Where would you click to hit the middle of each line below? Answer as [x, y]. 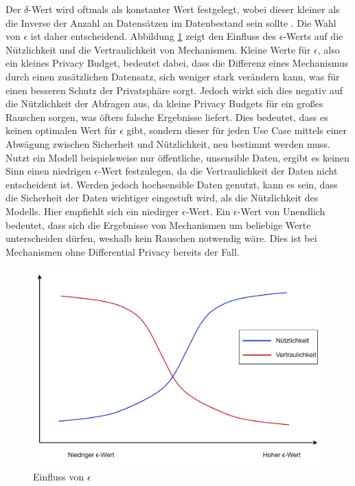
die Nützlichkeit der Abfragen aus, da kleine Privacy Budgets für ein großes [164, 103]
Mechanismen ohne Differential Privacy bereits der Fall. [123, 251]
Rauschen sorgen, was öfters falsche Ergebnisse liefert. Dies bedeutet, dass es [167, 117]
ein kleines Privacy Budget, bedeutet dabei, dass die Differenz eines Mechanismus [177, 63]
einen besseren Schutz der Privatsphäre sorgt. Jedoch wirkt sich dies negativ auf [174, 90]
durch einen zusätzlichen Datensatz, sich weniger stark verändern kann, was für [173, 76]
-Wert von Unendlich [281, 211]
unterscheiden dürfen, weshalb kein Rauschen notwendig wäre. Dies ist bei [161, 238]
